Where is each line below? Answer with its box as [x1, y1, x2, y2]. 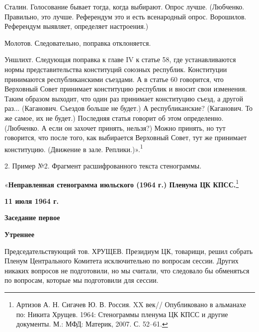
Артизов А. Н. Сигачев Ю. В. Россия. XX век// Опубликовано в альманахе [16, 299, 246, 309]
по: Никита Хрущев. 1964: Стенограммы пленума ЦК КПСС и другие [16, 309, 228, 319]
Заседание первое [4, 212, 60, 223]
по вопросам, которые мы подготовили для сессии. [4, 275, 159, 285]
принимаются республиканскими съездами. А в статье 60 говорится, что [4, 74, 224, 84]
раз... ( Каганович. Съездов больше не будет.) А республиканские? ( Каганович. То [4, 103, 253, 113]
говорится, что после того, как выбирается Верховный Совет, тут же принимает [4, 132, 247, 143]
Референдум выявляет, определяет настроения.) [4, 21, 149, 31]
